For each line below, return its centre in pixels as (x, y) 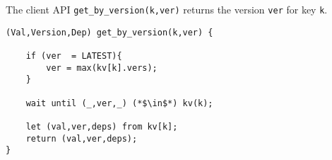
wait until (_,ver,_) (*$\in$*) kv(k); (119, 103)
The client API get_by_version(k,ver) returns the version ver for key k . (167, 9)
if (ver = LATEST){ (74, 56)
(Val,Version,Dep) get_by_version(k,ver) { (109, 32)
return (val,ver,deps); (82, 138)
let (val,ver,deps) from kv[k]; (102, 126)
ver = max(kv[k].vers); (102, 68)
